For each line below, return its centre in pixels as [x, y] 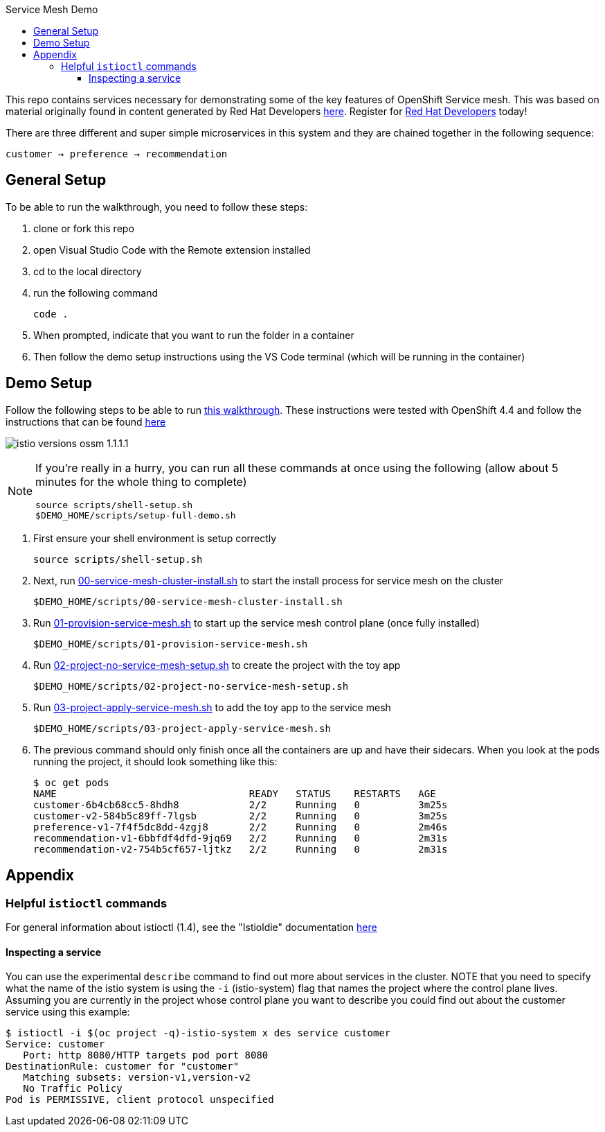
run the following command [96, 293]
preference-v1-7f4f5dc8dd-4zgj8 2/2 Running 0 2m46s [241, 827]
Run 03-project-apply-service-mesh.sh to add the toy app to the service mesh [212, 707]
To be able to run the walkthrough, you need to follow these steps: [157, 207]
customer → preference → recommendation [117, 154]
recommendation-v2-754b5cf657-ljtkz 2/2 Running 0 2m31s [241, 849]
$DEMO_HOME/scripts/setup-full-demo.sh [136, 515]
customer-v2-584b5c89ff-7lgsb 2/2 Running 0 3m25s [241, 816]
